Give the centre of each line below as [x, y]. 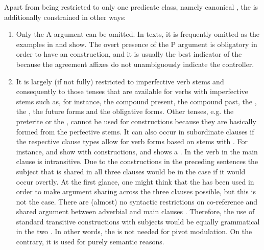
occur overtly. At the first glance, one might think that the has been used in [135, 181]
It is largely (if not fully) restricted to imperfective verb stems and [120, 81]
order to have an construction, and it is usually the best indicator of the [129, 54]
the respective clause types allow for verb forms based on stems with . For [132, 141]
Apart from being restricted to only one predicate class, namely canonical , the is [131, 7]
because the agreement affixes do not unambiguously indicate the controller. [135, 64]
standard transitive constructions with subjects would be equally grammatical [138, 221]
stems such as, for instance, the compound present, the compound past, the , [136, 101]
